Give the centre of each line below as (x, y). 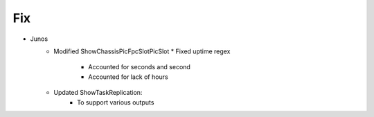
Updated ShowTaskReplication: (98, 93)
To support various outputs (116, 102)
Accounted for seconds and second (139, 67)
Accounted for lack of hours (128, 77)
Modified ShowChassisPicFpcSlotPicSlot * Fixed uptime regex (142, 51)
